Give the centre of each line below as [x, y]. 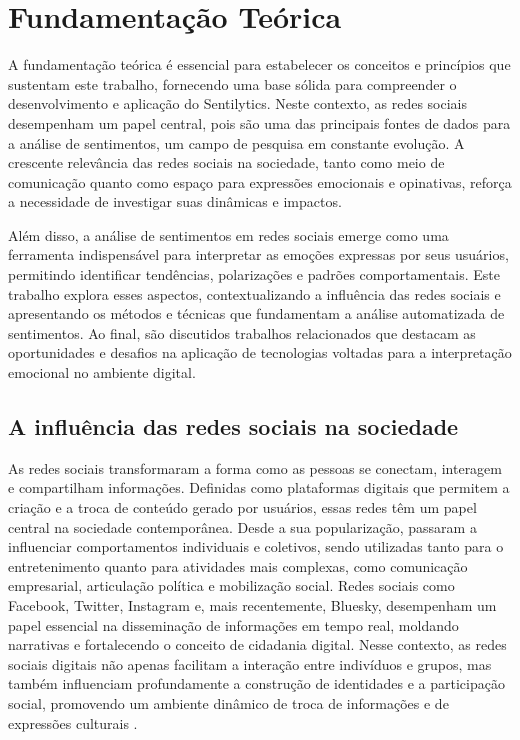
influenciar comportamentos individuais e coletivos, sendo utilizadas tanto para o [256, 546]
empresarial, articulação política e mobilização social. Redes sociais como [231, 585]
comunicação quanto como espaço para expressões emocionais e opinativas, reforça [260, 181]
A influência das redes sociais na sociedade [233, 426]
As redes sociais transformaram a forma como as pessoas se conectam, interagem [255, 467]
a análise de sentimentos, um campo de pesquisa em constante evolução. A [236, 142]
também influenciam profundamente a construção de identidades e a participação [256, 683]
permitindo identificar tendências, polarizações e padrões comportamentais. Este [254, 274]
